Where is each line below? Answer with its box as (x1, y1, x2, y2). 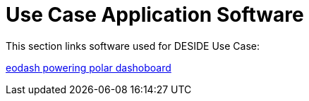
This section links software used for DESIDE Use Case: (6, 39, 260, 52)
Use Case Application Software (6, 3, 304, 27)
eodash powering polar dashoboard (6, 61, 171, 74)
